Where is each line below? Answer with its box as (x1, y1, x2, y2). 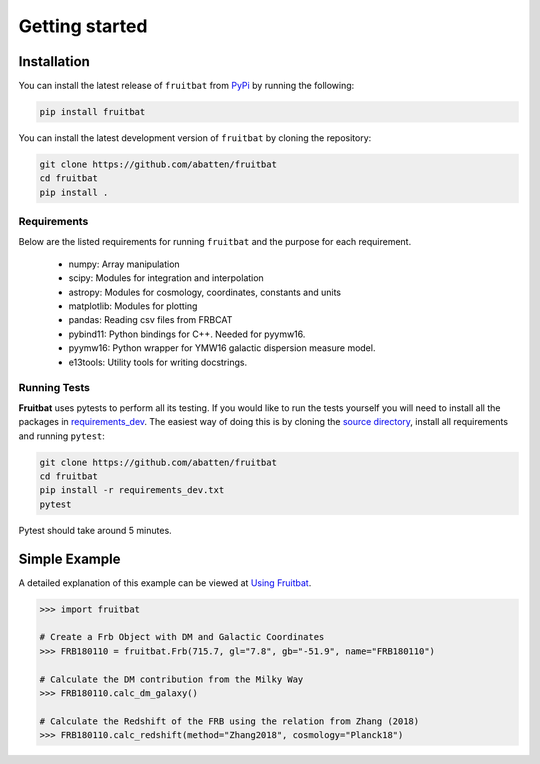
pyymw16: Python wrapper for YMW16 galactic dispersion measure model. (68, 342, 376, 354)
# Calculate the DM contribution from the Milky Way (39, 673, 304, 685)
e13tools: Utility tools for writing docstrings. (68, 356, 248, 368)
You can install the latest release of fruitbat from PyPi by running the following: (18, 80, 355, 92)
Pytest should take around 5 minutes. (18, 524, 172, 536)
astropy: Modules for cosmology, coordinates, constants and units (68, 286, 342, 298)
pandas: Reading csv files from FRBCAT (68, 314, 233, 326)
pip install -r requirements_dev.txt (39, 485, 225, 496)
